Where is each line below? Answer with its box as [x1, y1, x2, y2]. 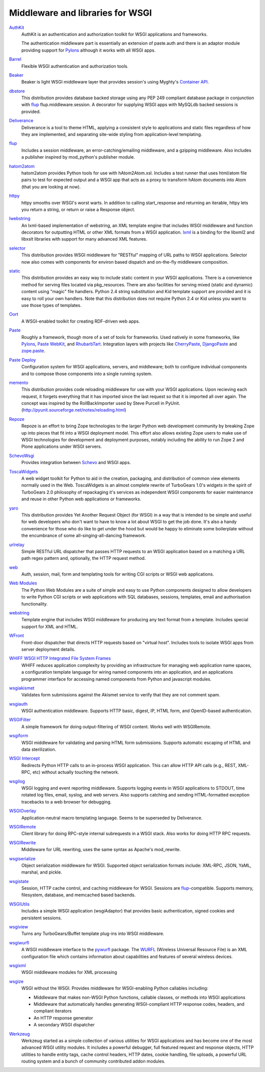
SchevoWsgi [9, 452, 34, 459]
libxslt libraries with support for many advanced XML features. [21, 236, 147, 242]
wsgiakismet [9, 685, 35, 691]
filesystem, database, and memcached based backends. [21, 892, 136, 898]
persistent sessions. [21, 915, 62, 921]
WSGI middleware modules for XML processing [21, 969, 117, 975]
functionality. [21, 601, 48, 606]
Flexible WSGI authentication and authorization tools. [21, 63, 129, 69]
